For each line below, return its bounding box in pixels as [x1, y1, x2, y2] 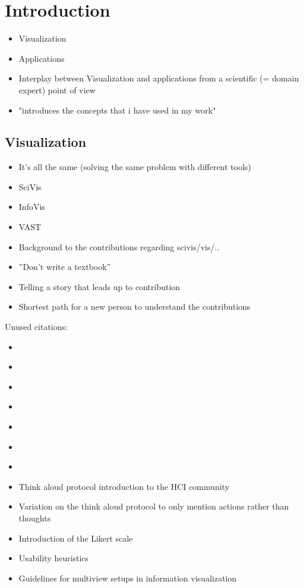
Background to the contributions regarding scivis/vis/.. [18, 240, 220, 253]
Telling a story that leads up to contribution [18, 280, 180, 293]
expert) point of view [18, 83, 96, 96]
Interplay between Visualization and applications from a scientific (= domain [18, 72, 299, 84]
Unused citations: [5, 320, 68, 333]
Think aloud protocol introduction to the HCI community [18, 480, 230, 492]
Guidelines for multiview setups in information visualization [18, 571, 237, 584]
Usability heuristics [18, 552, 89, 564]
